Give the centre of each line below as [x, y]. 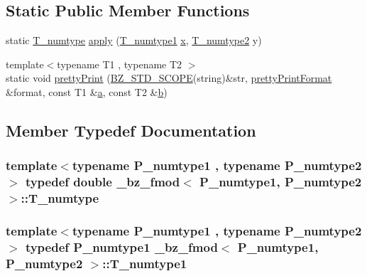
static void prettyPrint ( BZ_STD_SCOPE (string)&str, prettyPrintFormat [169, 78]
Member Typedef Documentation [131, 130]
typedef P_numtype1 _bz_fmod [121, 246]
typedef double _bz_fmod [103, 182]
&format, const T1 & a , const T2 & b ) [87, 91]
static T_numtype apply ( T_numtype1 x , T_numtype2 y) [134, 40]
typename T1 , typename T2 [120, 64]
